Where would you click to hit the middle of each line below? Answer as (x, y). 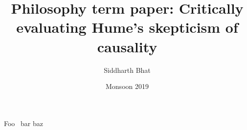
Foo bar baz (23, 123)
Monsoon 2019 (127, 86)
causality (127, 46)
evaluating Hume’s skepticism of (127, 27)
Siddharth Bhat (127, 70)
